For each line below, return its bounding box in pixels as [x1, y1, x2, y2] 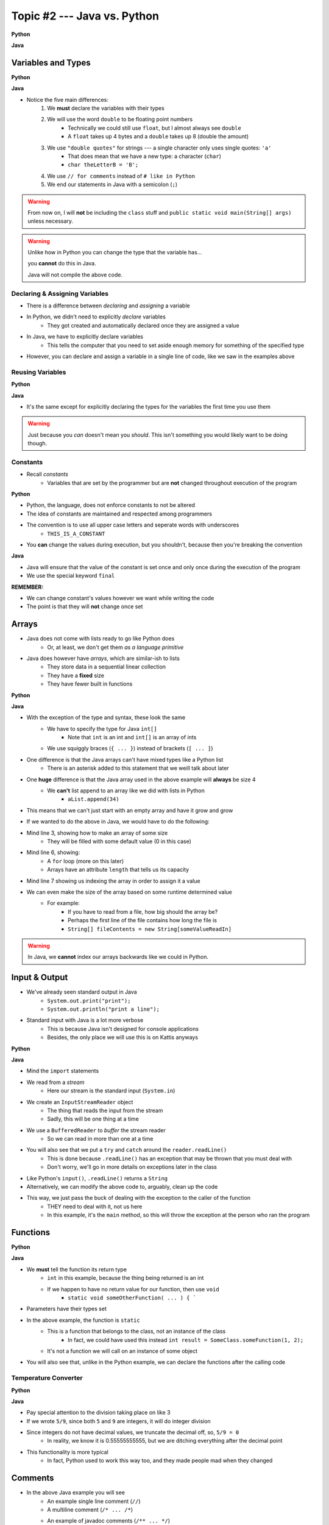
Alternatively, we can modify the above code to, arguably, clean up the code [26, 1183, 218, 1191]
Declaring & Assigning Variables [11, 289, 109, 298]
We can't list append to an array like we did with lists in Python [47, 787, 205, 794]
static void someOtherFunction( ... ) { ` [68, 1294, 197, 1302]
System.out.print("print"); [47, 997, 131, 1004]
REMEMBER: [11, 583, 44, 590]
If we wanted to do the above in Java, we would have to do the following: [26, 818, 210, 825]
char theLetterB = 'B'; [68, 162, 139, 168]
